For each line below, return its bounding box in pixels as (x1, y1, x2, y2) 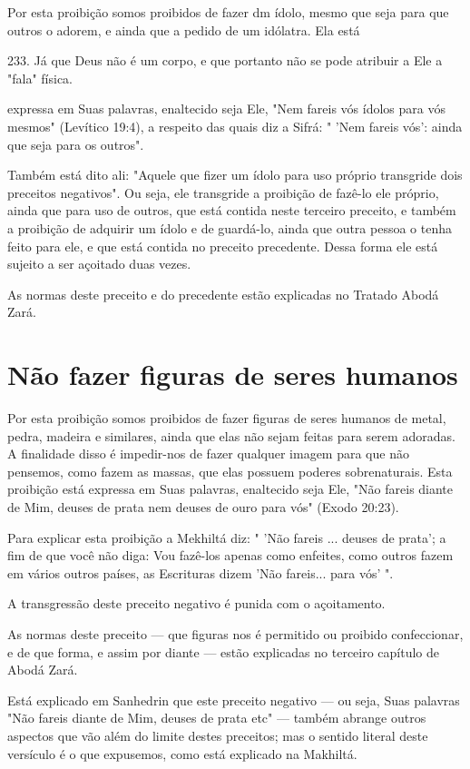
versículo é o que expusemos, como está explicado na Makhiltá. (7, 744, 357, 763)
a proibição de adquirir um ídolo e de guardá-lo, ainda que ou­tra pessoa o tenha (7, 218, 452, 237)
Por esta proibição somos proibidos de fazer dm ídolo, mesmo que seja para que (7, 3, 449, 21)
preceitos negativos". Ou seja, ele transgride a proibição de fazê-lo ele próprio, (7, 182, 439, 202)
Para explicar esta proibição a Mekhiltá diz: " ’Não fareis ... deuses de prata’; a (7, 527, 446, 547)
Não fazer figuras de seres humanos (7, 356, 458, 393)
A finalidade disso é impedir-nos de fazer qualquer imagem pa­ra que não (7, 444, 409, 463)
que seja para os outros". (7, 134, 144, 153)
